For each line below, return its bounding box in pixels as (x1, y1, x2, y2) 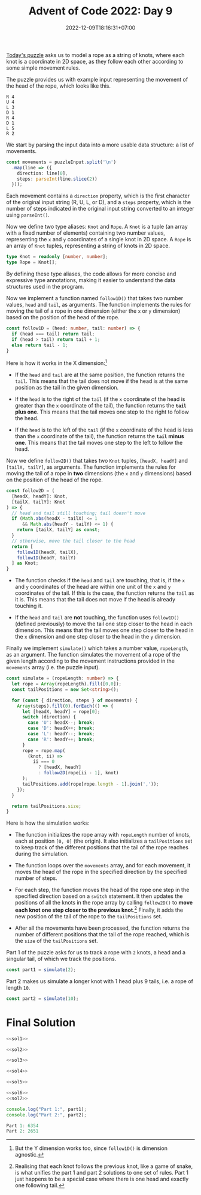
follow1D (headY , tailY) (17, 555, 77, 561)
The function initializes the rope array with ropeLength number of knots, (14, 831, 191, 838)
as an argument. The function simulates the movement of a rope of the (6, 651, 181, 658)
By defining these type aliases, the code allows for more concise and (6, 270, 176, 277)
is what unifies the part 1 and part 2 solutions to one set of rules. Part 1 (14, 1169, 188, 1176)
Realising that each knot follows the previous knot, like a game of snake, (14, 1163, 193, 1170)
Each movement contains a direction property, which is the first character (6, 192, 190, 199)
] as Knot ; (11, 560, 39, 567)
